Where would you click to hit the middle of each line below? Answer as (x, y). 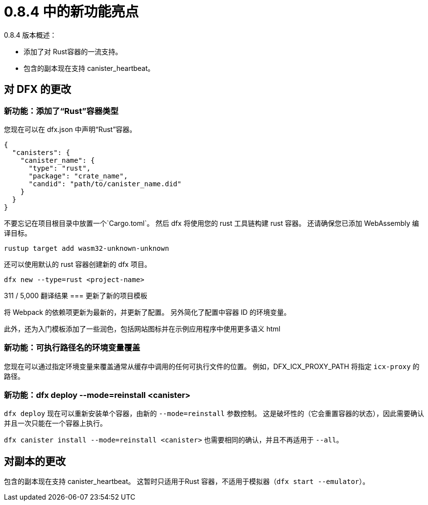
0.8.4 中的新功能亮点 (71, 12)
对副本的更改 (35, 461)
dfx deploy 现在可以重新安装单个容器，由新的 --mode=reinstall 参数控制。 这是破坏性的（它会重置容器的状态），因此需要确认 (214, 414)
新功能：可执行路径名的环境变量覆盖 (72, 348)
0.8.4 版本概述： (30, 35)
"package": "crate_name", (78, 176)
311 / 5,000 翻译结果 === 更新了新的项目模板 (76, 295)
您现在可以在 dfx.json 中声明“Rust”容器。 (70, 129)
